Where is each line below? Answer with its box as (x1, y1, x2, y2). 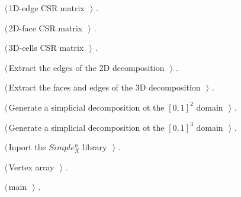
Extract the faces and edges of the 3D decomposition (8, 81, 201, 93)
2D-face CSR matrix (8, 21, 83, 34)
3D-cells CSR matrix (8, 41, 84, 54)
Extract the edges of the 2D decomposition (8, 61, 165, 73)
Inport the (8, 141, 46, 153)
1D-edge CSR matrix (8, 2, 85, 14)
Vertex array (8, 160, 54, 173)
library (82, 141, 107, 153)
